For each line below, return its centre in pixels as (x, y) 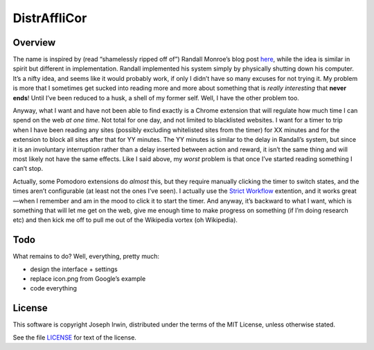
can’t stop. (28, 169)
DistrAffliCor (50, 18)
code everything (54, 288)
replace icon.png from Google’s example (88, 279)
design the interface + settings (74, 269)
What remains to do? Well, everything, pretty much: (86, 257)
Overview (34, 43)
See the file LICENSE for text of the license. (74, 337)
